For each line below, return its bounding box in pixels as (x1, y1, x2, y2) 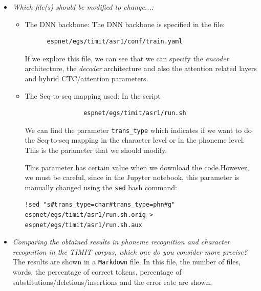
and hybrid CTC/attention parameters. (25, 73, 148, 83)
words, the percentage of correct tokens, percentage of (12, 266, 182, 277)
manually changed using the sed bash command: (25, 182, 177, 192)
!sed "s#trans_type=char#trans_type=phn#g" (25, 201, 176, 209)
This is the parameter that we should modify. (25, 145, 167, 155)
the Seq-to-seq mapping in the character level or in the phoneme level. (25, 135, 245, 145)
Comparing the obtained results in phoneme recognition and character (12, 236, 230, 247)
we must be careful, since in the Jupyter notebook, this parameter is (25, 172, 240, 183)
